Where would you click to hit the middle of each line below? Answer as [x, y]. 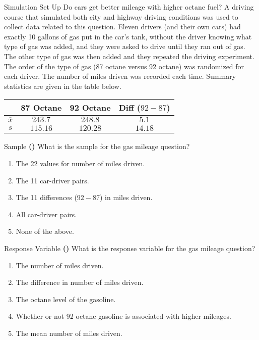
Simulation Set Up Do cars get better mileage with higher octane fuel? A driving [129, 7]
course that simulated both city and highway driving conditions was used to [121, 16]
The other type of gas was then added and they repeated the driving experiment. [129, 56]
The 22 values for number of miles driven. [80, 163]
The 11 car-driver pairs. [52, 180]
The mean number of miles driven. [69, 333]
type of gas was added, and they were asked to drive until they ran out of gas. [125, 46]
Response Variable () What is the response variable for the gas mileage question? [130, 248]
